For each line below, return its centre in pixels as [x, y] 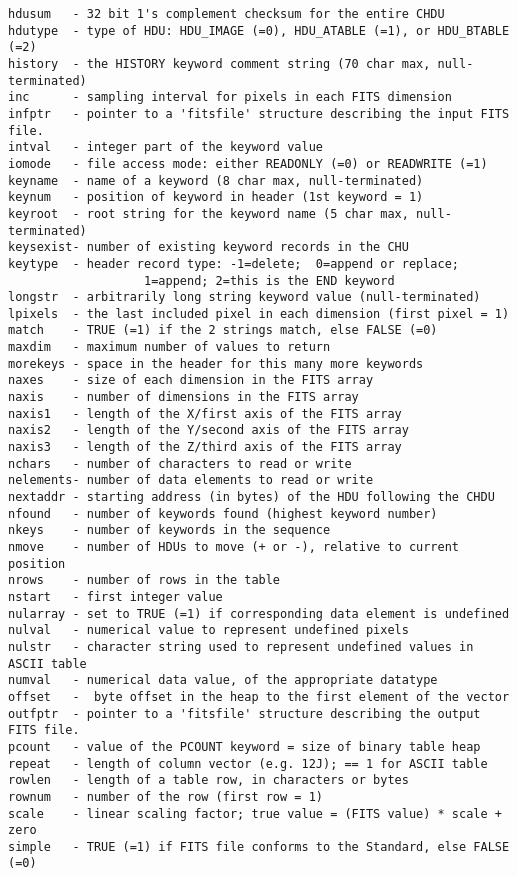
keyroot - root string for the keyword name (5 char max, [208, 213]
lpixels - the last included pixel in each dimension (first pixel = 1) [259, 313]
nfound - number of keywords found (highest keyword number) [223, 513]
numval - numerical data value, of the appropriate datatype [223, 680]
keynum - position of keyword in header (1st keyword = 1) [216, 197]
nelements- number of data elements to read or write [191, 480]
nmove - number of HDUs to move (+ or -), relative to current [234, 547]
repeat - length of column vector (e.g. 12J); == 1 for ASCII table [248, 763]
